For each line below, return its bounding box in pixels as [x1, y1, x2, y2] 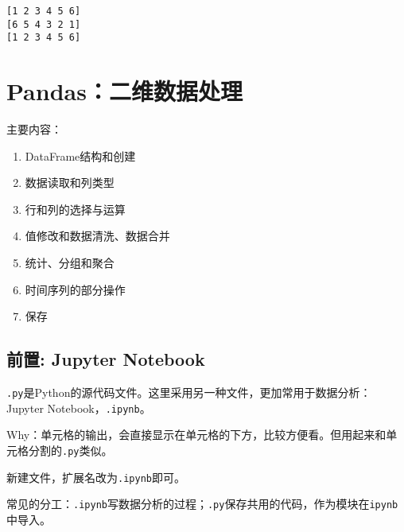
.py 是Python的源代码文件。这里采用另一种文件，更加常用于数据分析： [6, 384, 371, 401]
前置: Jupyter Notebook [6, 347, 205, 371]
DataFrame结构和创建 [25, 147, 136, 164]
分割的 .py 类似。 [28, 441, 113, 458]
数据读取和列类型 [25, 174, 115, 191]
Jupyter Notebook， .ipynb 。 [6, 399, 151, 416]
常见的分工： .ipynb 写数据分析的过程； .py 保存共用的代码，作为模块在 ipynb [6, 495, 398, 512]
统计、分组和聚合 [25, 254, 115, 271]
